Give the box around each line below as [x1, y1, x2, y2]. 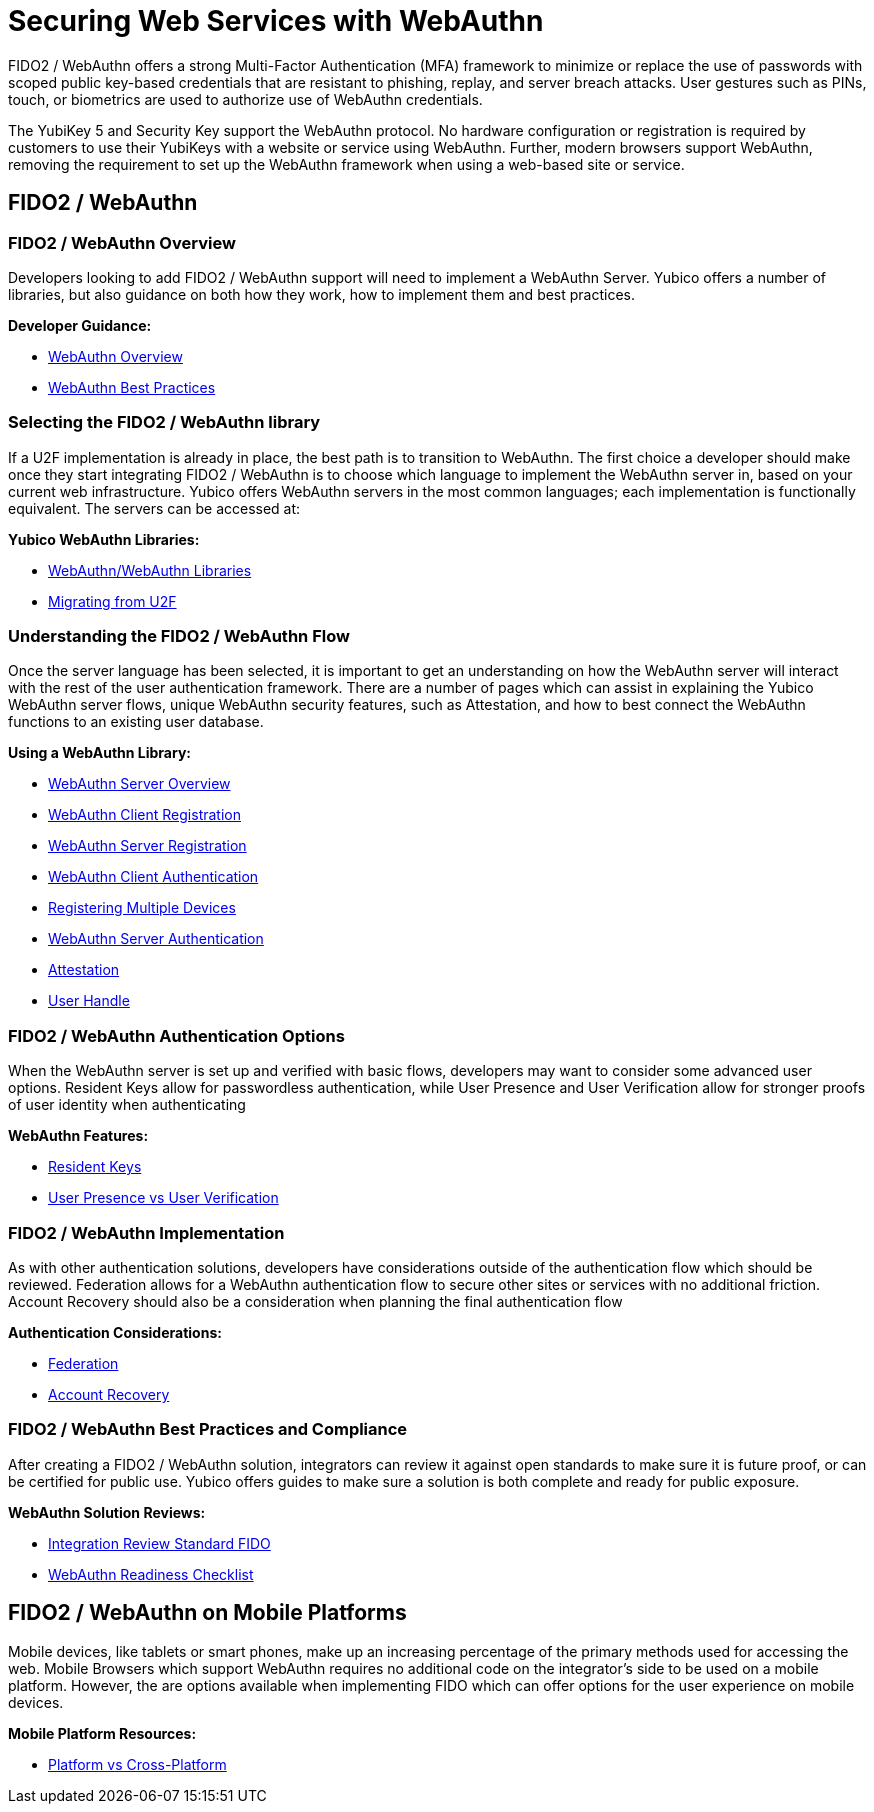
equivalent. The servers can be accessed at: [8, 499, 301, 517]
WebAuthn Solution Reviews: [8, 1503, 206, 1521]
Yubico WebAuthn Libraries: [8, 530, 200, 548]
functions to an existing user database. [8, 713, 264, 731]
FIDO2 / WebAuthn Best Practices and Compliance [8, 1419, 408, 1440]
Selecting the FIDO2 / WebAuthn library [8, 412, 321, 433]
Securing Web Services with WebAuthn [8, 4, 544, 38]
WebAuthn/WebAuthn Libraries [48, 561, 252, 579]
